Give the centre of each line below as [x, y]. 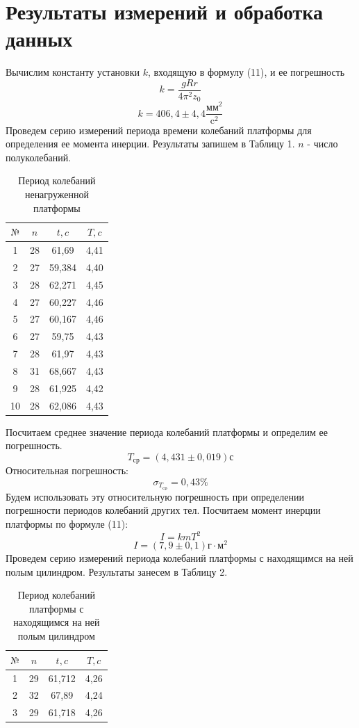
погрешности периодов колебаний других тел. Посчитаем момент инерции [163, 510]
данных [39, 39]
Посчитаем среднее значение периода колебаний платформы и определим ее [167, 431]
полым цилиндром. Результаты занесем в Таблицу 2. [117, 571]
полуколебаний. [39, 157]
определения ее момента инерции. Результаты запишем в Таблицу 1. [150, 144]
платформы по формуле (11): [67, 523]
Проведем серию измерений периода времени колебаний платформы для [159, 130]
